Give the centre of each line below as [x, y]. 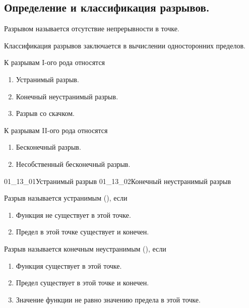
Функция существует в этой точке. [69, 265]
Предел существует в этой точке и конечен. [82, 283]
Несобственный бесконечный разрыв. [73, 164]
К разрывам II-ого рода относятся [56, 130]
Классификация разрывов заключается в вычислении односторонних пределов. [125, 45]
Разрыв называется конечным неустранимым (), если [85, 248]
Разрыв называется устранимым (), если [66, 198]
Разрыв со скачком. [45, 113]
